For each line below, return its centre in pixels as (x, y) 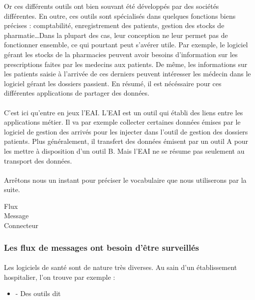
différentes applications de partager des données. (77, 93)
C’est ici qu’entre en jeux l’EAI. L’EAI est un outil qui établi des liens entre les (124, 112)
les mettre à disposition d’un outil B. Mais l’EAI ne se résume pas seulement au (124, 150)
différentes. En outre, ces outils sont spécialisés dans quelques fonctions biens (120, 16)
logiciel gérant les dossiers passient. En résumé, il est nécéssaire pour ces (113, 83)
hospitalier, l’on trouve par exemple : (60, 277)
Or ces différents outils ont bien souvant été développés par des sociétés (112, 6)
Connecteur (21, 225)
